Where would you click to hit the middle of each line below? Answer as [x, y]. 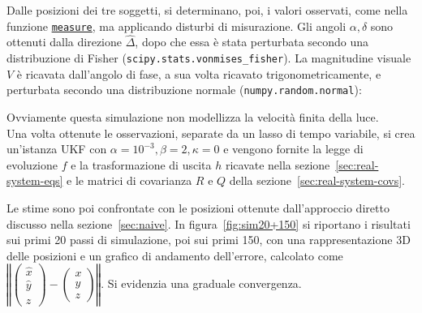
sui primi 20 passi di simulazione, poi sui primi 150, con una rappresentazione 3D [209, 240]
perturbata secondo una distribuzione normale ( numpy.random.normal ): [184, 90]
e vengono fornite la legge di [293, 149]
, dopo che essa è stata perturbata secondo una [252, 42]
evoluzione [32, 164]
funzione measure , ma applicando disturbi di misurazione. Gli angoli [177, 26]
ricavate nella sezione [278, 164]
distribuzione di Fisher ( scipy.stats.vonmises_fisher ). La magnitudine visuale [209, 58]
